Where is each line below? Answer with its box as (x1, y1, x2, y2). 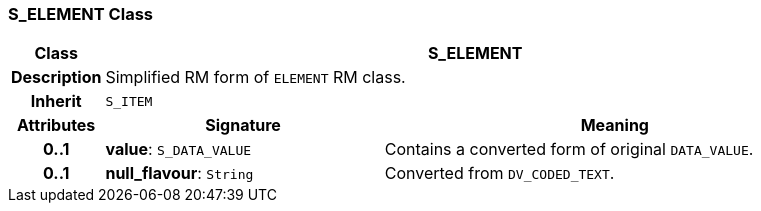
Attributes (17, 115, 96, 136)
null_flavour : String (105, 163, 254, 184)
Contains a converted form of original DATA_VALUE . (384, 139, 754, 160)
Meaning (580, 115, 649, 136)
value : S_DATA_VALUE (105, 139, 252, 160)
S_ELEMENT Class (8, 4, 153, 24)
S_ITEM (105, 93, 153, 109)
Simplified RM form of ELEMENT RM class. (105, 67, 406, 88)
